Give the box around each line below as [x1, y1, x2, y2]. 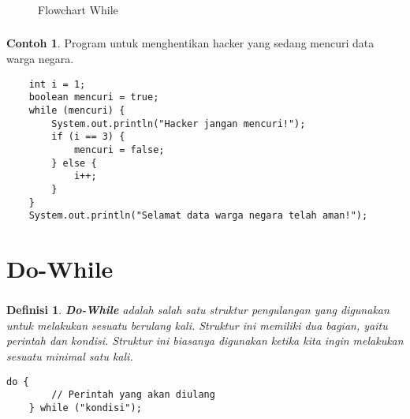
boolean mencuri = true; [28, 92, 159, 103]
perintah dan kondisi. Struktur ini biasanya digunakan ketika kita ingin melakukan [6, 332, 404, 349]
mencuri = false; [73, 144, 165, 155]
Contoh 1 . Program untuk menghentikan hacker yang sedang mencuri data [6, 35, 375, 51]
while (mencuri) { [28, 104, 125, 116]
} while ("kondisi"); [28, 402, 142, 413]
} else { [51, 157, 97, 169]
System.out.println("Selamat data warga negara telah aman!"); [28, 210, 368, 222]
